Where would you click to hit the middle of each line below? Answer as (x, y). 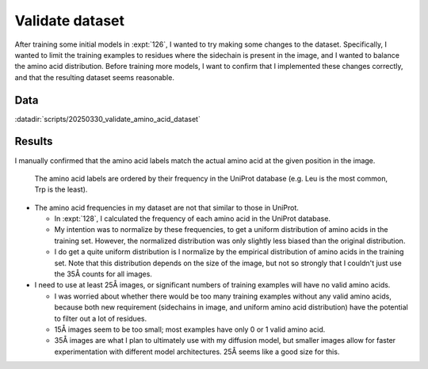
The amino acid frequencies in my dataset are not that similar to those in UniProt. (166, 207)
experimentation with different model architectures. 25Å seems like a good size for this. (197, 352)
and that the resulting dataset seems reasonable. (94, 77)
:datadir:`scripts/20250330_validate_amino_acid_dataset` (108, 119)
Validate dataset (70, 21)
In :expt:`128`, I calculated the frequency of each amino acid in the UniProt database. (192, 219)
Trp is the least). (61, 189)
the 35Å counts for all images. (103, 274)
